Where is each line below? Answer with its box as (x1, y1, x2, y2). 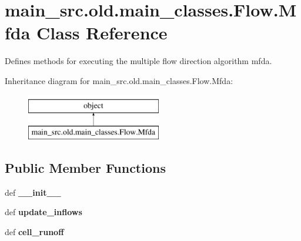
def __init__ (5, 186, 61, 198)
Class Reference (36, 21, 168, 45)
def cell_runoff (5, 226, 64, 238)
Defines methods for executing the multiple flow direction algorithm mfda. (5, 55, 272, 67)
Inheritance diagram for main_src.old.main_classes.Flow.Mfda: (5, 74, 233, 86)
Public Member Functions (5, 159, 166, 177)
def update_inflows (5, 206, 82, 218)
